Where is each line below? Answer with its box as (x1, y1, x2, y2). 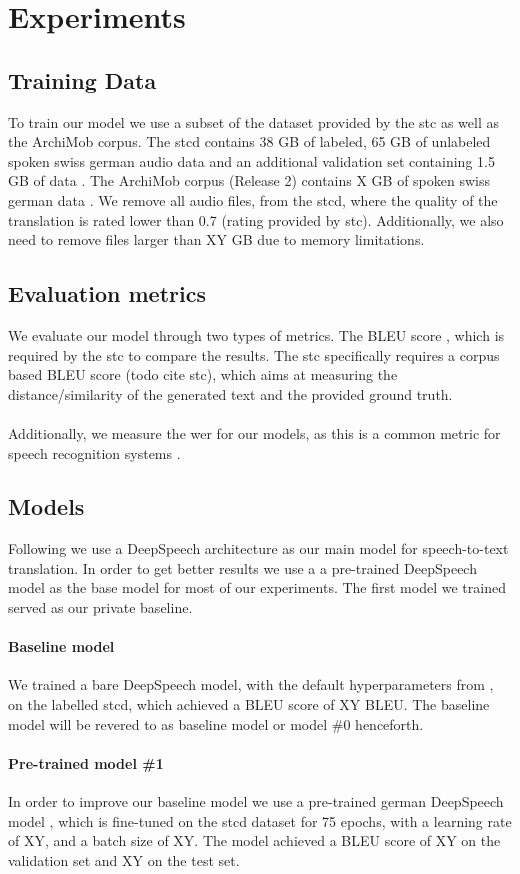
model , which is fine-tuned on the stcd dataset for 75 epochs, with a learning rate (8, 810, 512, 831)
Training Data (8, 64, 157, 95)
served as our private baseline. (8, 597, 193, 618)
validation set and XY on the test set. (8, 849, 240, 870)
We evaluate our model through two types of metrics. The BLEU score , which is (8, 324, 505, 345)
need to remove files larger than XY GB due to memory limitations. (8, 229, 425, 250)
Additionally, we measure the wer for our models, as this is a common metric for (8, 422, 501, 443)
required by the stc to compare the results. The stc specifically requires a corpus (8, 344, 500, 365)
